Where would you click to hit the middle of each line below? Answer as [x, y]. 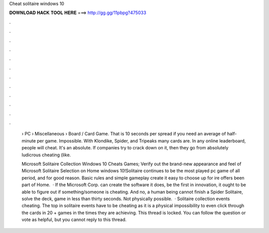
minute [29, 141]
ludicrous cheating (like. [46, 155]
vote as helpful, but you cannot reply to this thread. [74, 220]
